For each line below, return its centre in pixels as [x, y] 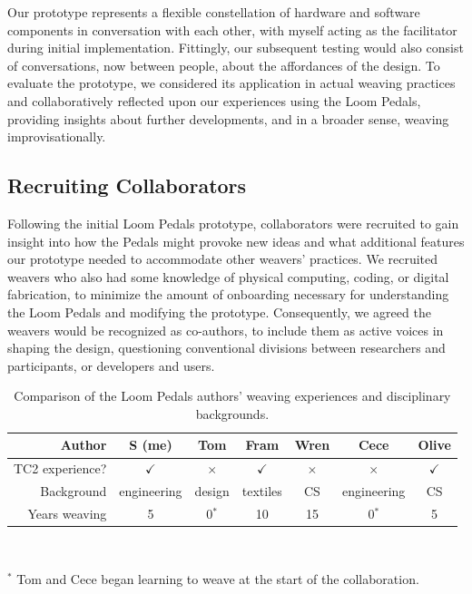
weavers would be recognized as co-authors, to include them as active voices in [226, 330]
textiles [262, 491]
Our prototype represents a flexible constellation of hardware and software [214, 12]
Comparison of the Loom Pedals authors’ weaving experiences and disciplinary [232, 396]
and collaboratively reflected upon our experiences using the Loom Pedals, [214, 100]
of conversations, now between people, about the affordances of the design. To [224, 65]
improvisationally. [57, 136]
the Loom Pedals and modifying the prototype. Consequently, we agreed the [219, 312]
